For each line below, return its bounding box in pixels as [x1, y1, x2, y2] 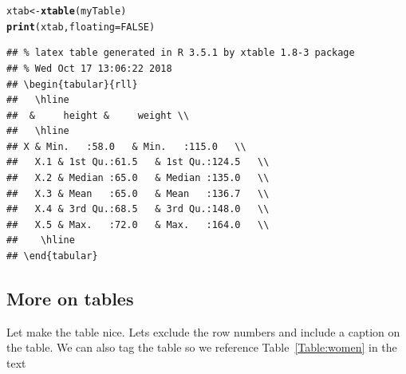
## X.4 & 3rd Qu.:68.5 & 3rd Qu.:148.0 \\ [6, 203, 270, 215]
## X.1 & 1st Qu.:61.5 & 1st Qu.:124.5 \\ [6, 156, 270, 168]
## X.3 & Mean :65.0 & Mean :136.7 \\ [6, 187, 270, 199]
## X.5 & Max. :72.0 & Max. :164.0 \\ [6, 218, 270, 230]
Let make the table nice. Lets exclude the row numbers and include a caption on [6, 323, 400, 340]
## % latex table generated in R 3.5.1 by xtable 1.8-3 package [6, 47, 355, 59]
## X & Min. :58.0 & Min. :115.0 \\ [6, 140, 246, 152]
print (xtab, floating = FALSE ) [6, 21, 156, 33]
